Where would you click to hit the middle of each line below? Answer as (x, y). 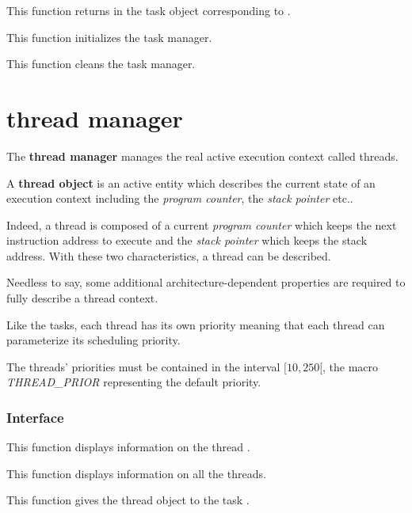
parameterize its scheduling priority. (93, 340)
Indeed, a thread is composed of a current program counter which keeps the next (202, 224)
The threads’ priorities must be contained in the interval (143, 366)
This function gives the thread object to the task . (128, 500)
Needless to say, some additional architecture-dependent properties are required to (206, 282)
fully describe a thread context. (82, 298)
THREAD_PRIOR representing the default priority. (134, 382)
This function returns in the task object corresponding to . (149, 10)
